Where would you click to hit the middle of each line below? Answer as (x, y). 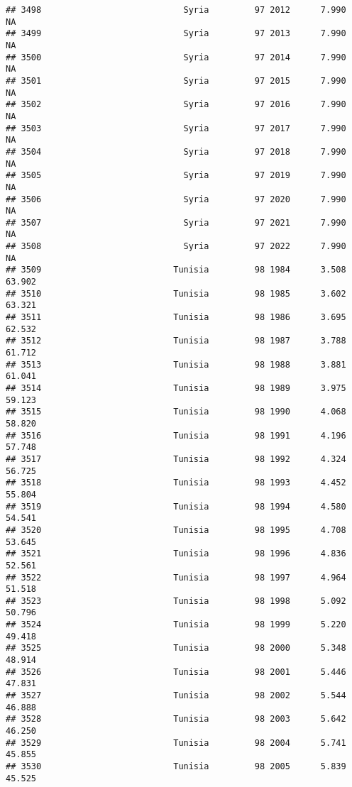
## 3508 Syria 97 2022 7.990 (176, 247)
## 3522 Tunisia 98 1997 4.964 (176, 577)
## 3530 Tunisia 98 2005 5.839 (176, 766)
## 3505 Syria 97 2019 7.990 (176, 176)
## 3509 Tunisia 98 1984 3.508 (176, 270)
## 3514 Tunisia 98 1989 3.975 (176, 388)
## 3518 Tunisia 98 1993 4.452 (176, 483)
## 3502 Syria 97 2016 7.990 (176, 105)
